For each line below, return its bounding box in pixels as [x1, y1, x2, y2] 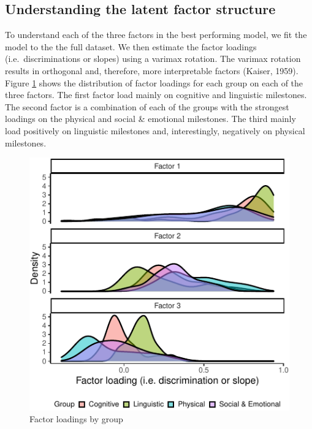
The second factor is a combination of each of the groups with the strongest [5, 100, 289, 113]
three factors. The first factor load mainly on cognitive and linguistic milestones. [5, 88, 307, 101]
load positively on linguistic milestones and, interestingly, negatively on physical [5, 124, 305, 137]
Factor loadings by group [29, 412, 123, 425]
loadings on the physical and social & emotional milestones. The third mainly [5, 112, 296, 125]
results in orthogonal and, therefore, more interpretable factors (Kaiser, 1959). [5, 64, 299, 77]
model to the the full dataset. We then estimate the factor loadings [5, 40, 257, 53]
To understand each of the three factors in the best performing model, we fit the [5, 28, 307, 41]
